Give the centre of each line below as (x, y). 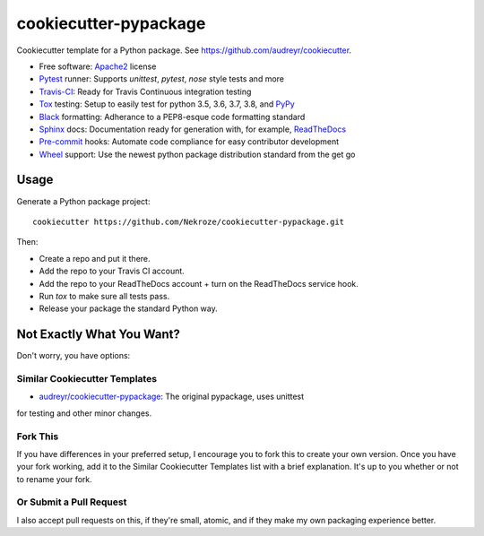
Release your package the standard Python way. (129, 308)
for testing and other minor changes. (84, 413)
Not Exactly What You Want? (99, 335)
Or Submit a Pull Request (72, 502)
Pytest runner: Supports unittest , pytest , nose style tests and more (161, 79)
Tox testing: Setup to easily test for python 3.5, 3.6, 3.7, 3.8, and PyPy (167, 104)
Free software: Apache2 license (98, 66)
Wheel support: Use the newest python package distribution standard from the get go (197, 154)
